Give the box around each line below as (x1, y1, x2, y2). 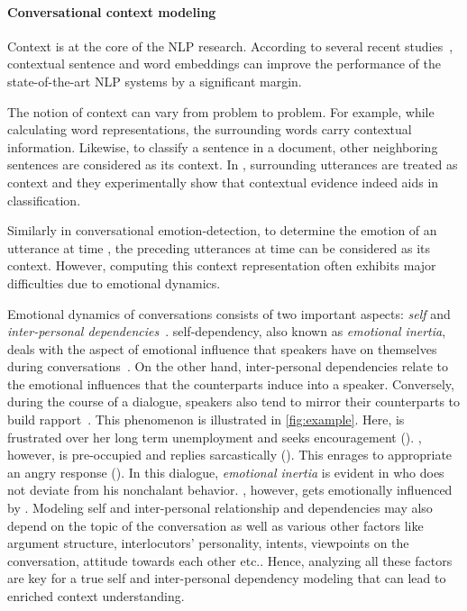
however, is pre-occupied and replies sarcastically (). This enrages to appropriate (7, 445, 453, 464)
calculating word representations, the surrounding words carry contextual (7, 120, 412, 139)
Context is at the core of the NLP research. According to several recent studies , (7, 36, 453, 55)
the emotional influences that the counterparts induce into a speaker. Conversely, (7, 374, 454, 393)
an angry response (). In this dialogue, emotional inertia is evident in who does (7, 462, 444, 481)
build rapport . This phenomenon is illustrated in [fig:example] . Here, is (7, 410, 405, 429)
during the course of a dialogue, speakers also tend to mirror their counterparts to (7, 392, 461, 411)
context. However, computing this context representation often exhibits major (7, 256, 436, 275)
